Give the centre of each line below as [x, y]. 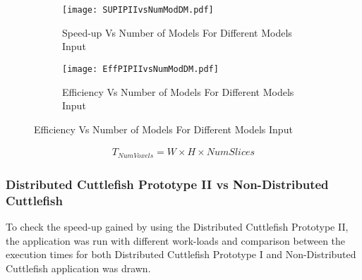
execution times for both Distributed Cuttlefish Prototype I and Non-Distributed [181, 254]
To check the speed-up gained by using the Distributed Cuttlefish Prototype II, [177, 226]
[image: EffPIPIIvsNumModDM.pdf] [140, 69]
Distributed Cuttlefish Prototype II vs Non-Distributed [167, 184]
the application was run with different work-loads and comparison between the [176, 240]
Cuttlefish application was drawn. [78, 268]
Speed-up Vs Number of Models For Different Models [177, 32]
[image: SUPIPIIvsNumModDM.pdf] [138, 10]
